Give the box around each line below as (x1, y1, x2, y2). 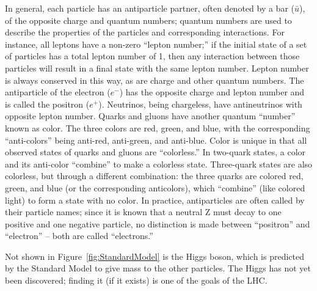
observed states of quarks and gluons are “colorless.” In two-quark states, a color (5, 145, 306, 158)
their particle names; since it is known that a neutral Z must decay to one (5, 205, 282, 218)
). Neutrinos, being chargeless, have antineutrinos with (98, 97, 302, 110)
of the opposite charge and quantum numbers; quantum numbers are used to (5, 13, 292, 26)
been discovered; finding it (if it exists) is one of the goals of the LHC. (5, 274, 268, 287)
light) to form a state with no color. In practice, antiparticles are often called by (5, 193, 305, 206)
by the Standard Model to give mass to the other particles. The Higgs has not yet (5, 262, 311, 274)
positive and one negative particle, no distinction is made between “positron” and (5, 217, 310, 230)
